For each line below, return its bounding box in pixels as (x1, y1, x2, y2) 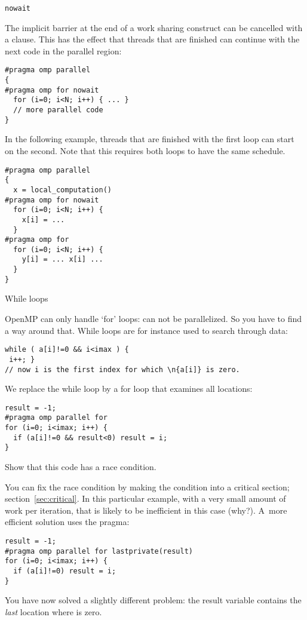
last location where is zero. (5, 605, 102, 618)
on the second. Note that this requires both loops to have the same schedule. (5, 144, 285, 156)
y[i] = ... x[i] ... (22, 255, 103, 264)
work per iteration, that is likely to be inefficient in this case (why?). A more (5, 504, 287, 516)
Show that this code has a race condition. (5, 461, 156, 473)
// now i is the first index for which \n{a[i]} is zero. (5, 365, 240, 374)
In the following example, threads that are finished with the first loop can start (5, 133, 294, 145)
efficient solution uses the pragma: (5, 515, 130, 528)
